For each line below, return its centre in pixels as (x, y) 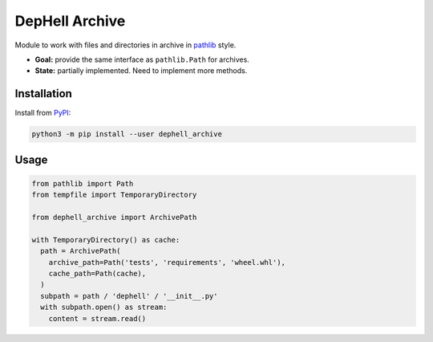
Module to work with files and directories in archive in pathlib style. (125, 45)
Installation (43, 94)
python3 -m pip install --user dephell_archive (127, 134)
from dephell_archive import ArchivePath (114, 217)
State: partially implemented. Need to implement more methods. (141, 71)
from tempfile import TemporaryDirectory (114, 195)
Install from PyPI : (43, 113)
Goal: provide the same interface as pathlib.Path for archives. (142, 59)
